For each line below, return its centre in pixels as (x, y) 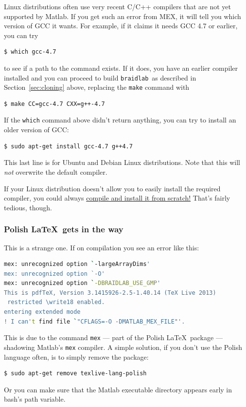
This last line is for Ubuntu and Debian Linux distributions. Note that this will (122, 162)
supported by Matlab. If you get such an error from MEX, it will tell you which (123, 16)
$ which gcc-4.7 (30, 52)
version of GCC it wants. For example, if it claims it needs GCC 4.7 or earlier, (121, 26)
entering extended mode (42, 312)
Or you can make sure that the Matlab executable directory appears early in (118, 389)
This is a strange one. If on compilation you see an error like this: (102, 247)
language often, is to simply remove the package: (76, 356)
